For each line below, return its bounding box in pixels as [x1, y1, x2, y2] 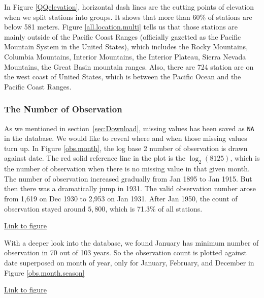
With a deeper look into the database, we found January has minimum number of [4, 237, 259, 248]
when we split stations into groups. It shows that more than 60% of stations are [4, 11, 252, 22]
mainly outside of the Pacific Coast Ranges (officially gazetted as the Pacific [4, 31, 241, 42]
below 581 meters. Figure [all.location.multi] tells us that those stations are [4, 21, 238, 32]
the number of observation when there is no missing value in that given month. [4, 163, 250, 174]
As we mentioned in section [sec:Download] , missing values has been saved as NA [4, 123, 254, 133]
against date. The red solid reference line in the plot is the [4, 153, 185, 163]
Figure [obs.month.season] [4, 267, 85, 278]
